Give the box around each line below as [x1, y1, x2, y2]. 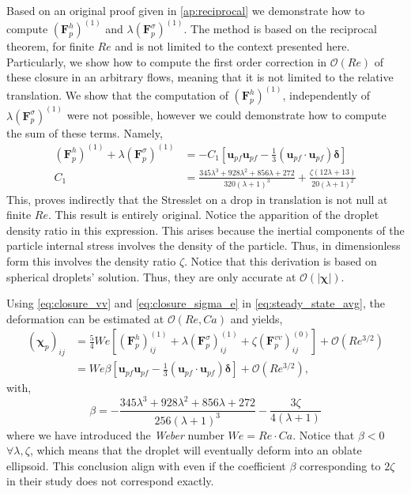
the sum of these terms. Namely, [6, 124, 163, 141]
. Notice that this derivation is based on [184, 252, 377, 269]
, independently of [282, 87, 370, 104]
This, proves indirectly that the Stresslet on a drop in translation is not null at [6, 190, 388, 207]
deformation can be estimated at [6, 310, 164, 326]
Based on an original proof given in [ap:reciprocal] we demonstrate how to [6, 2, 365, 18]
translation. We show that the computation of [6, 87, 228, 104]
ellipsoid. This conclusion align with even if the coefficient [6, 457, 286, 473]
